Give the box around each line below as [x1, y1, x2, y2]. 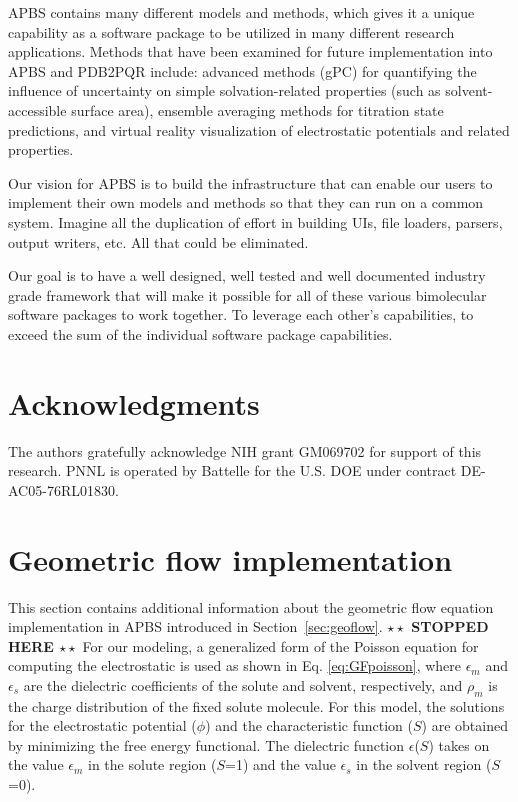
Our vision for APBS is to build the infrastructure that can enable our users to [8, 172, 493, 193]
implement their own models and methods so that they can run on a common [8, 192, 484, 213]
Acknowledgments [8, 382, 260, 423]
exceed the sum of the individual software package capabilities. [8, 323, 393, 344]
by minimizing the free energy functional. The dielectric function [8, 734, 405, 755]
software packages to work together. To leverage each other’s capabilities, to [8, 304, 474, 325]
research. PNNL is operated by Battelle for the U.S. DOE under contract [8, 460, 457, 481]
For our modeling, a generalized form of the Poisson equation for [82, 635, 479, 656]
